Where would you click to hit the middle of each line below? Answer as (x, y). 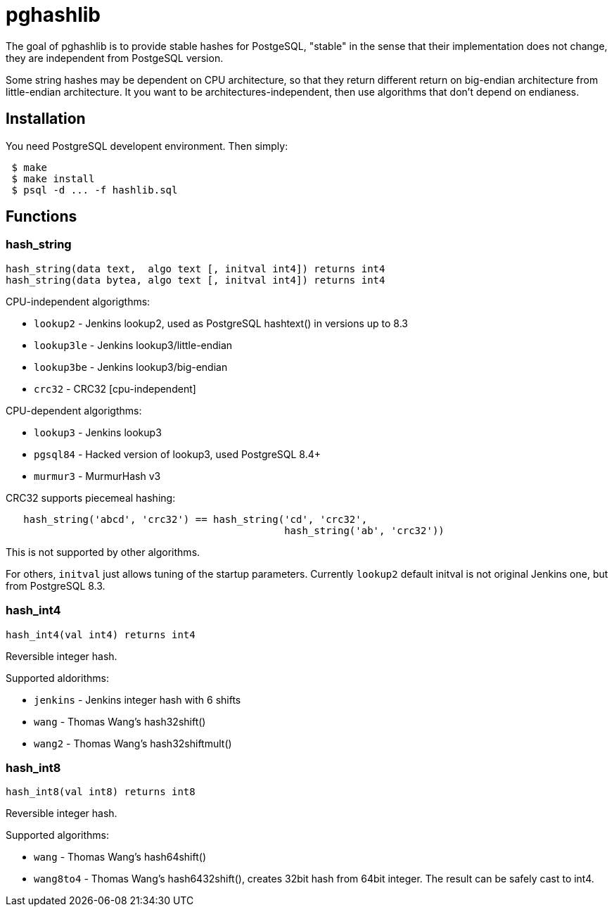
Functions (41, 217)
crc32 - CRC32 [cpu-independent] (115, 388)
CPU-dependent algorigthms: (74, 410)
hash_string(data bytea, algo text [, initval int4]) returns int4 (196, 280)
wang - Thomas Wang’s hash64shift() (120, 857)
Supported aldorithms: (57, 678)
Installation (46, 119)
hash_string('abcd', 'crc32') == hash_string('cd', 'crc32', (196, 519)
